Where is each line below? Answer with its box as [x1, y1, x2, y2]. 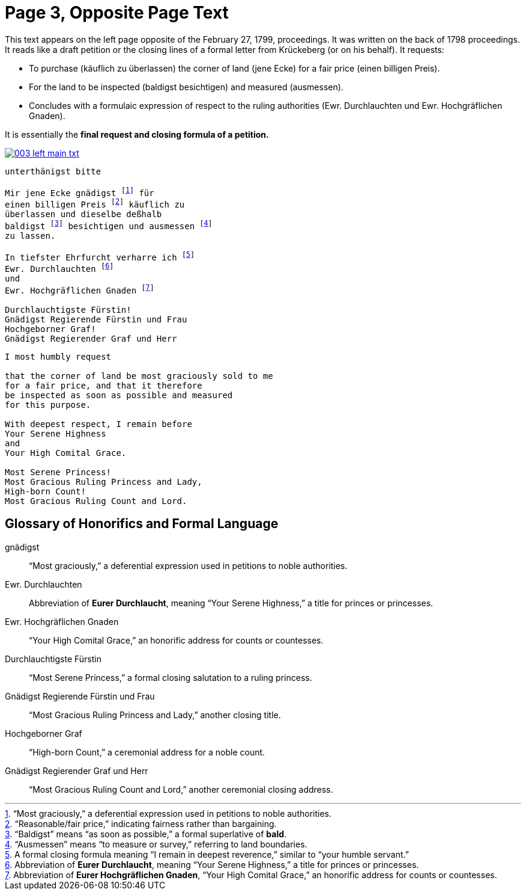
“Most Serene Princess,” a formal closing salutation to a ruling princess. [29, 672, 312, 683]
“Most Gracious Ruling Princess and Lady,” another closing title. [29, 709, 281, 720]
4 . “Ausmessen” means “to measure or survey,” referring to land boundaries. [5, 838, 307, 849]
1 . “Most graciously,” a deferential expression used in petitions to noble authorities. [5, 808, 332, 819]
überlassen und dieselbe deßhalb [5, 209, 162, 220]
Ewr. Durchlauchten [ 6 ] [5, 262, 114, 274]
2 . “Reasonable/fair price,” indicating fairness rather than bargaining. [5, 818, 277, 829]
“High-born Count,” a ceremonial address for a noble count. [29, 746, 265, 757]
